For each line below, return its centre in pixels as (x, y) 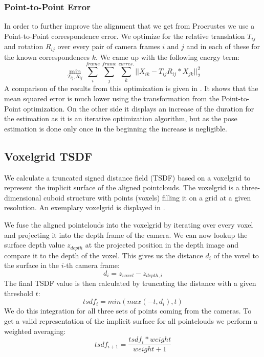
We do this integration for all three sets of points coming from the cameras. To (128, 311)
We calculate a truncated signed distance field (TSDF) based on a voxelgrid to (127, 177)
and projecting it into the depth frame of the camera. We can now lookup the (126, 235)
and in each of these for (223, 46)
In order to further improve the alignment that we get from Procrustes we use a (129, 26)
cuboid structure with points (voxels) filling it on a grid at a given (147, 197)
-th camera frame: (92, 265)
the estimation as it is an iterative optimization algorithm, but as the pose (121, 118)
